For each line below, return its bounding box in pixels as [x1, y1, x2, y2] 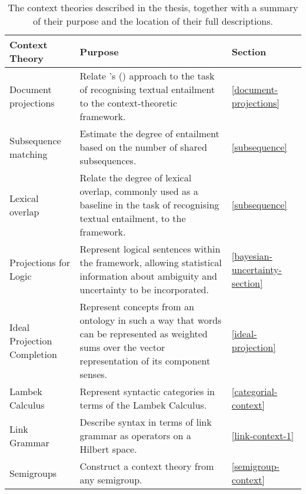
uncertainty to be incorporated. [79, 283, 209, 296]
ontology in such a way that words [79, 313, 222, 327]
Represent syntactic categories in [79, 384, 215, 398]
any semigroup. [79, 473, 142, 486]
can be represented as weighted [79, 327, 208, 340]
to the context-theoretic [79, 96, 177, 110]
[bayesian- [231, 248, 272, 263]
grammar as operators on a [79, 429, 191, 442]
